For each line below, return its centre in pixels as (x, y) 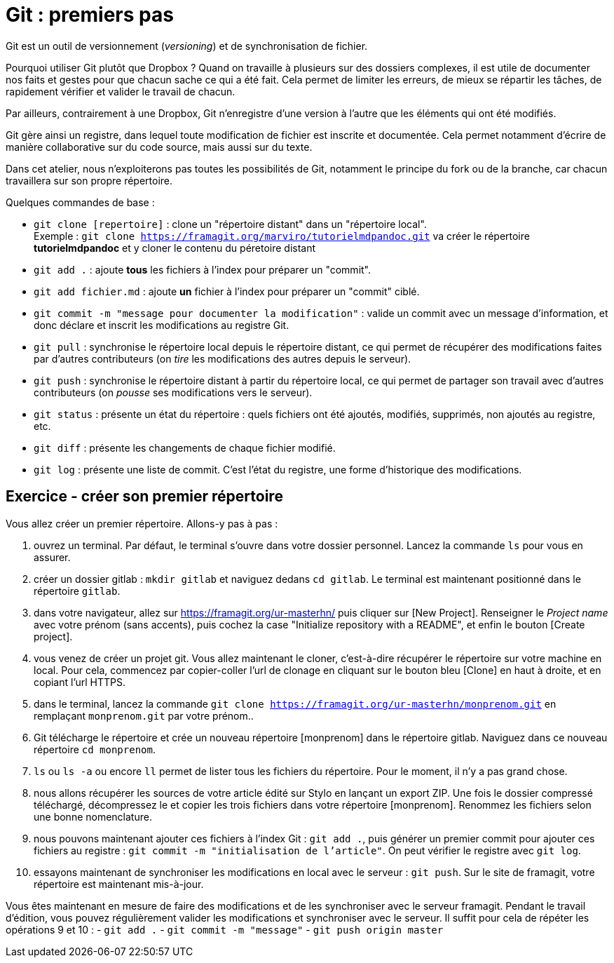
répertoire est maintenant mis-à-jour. (119, 884)
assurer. (52, 557)
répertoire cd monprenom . (95, 749)
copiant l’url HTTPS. (80, 682)
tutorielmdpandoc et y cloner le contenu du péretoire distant (175, 248)
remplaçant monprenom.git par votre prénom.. (144, 715)
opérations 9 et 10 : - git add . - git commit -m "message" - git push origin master (225, 929)
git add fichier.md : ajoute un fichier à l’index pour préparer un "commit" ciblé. (227, 291)
